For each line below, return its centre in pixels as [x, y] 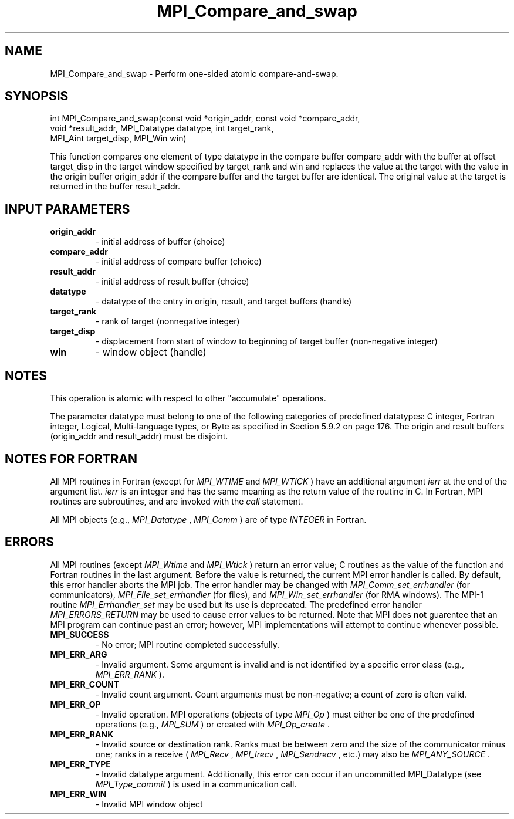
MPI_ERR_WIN [78, 794]
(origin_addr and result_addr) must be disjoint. [139, 436]
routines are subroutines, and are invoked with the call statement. [177, 501]
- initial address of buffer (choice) [160, 242]
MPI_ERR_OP [75, 704]
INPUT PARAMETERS [67, 209]
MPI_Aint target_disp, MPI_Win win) [118, 138]
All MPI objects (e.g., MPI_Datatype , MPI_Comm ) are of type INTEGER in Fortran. [208, 519]
